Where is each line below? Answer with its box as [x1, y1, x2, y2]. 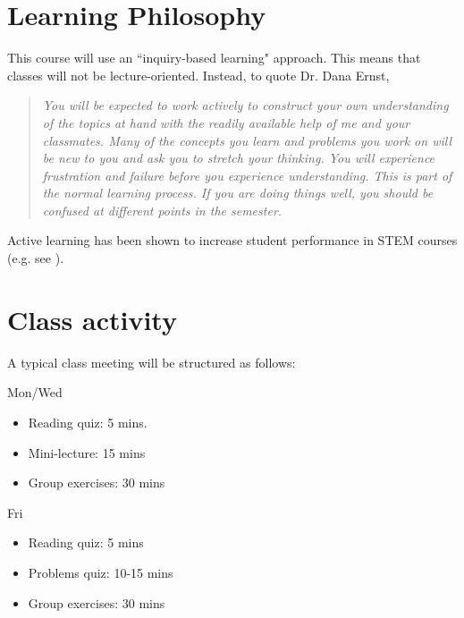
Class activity [7, 301, 177, 337]
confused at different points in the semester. [42, 200, 283, 219]
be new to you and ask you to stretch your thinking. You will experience [42, 148, 435, 167]
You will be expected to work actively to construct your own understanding [42, 96, 449, 114]
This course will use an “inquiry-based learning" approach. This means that [7, 48, 421, 67]
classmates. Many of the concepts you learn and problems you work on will [42, 131, 451, 149]
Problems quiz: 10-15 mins [28, 563, 173, 581]
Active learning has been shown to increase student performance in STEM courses [7, 231, 458, 250]
